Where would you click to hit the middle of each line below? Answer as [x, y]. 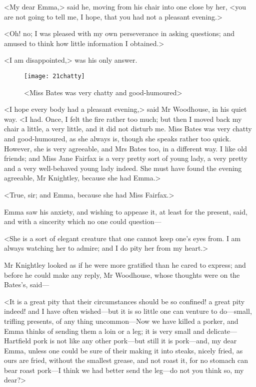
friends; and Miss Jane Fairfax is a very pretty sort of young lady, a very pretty [126, 158]
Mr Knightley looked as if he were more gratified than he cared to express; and [125, 264]
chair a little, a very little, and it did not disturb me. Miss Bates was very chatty [128, 129]
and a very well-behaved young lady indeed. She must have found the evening [123, 168]
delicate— [222, 331]
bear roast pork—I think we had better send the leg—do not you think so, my [124, 370]
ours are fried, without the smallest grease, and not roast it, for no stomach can [126, 360]
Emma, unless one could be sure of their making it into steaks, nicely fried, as [123, 350]
